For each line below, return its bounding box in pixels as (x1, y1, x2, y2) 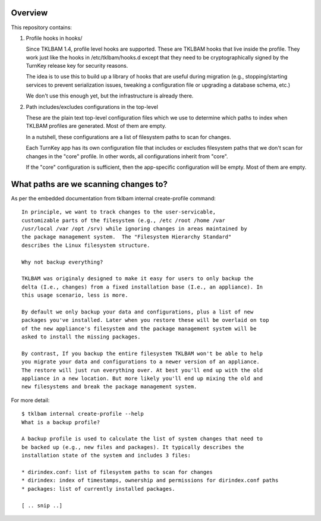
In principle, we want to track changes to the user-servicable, (21, 209, 216, 215)
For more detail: (11, 396, 50, 404)
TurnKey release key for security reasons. (26, 62, 128, 70)
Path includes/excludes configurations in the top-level (26, 103, 159, 110)
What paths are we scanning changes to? (11, 179, 168, 189)
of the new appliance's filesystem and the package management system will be (21, 325, 257, 332)
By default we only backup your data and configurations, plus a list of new (21, 308, 254, 315)
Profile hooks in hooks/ (26, 34, 83, 42)
